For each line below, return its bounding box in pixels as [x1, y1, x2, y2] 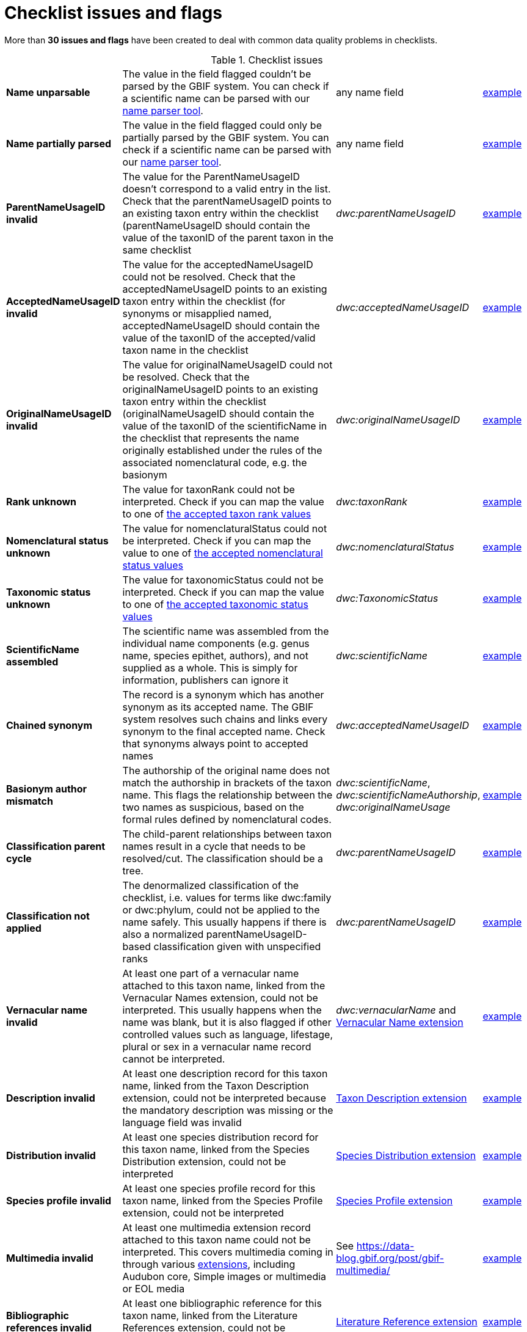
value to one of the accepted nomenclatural [122, 546, 323, 559]
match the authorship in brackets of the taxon [122, 776, 332, 789]
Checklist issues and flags [4, 2, 222, 23]
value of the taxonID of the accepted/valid [122, 331, 316, 344]
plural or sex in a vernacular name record [122, 1040, 311, 1053]
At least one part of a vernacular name [122, 967, 299, 979]
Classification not [6, 909, 90, 922]
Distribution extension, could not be [122, 1155, 286, 1168]
